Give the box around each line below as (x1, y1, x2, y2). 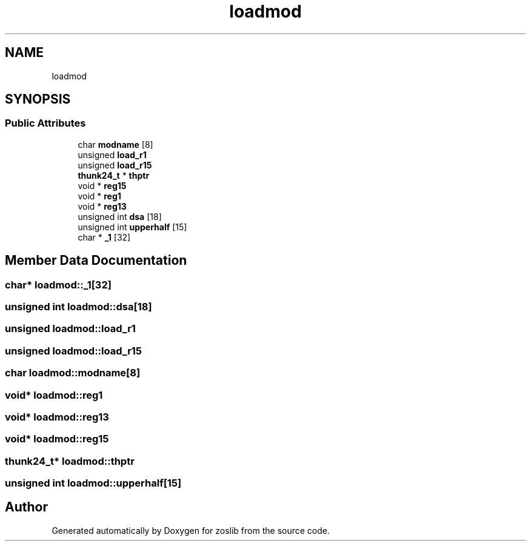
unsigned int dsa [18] (78, 211, 162, 222)
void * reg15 (78, 180, 127, 191)
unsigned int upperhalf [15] (78, 221, 187, 232)
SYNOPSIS (5, 92, 71, 107)
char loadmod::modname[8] (5, 367, 141, 379)
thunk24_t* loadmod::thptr (5, 454, 135, 467)
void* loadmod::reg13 (5, 410, 109, 423)
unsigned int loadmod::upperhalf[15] (5, 477, 182, 490)
